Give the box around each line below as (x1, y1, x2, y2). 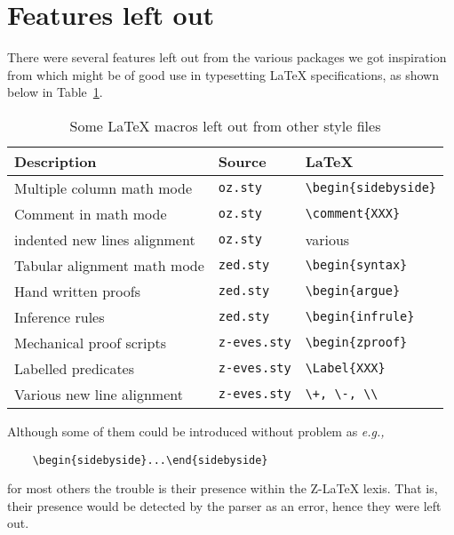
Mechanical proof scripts (14, 331, 166, 353)
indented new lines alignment (14, 228, 195, 250)
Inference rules (14, 306, 105, 327)
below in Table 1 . (7, 83, 103, 101)
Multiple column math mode (14, 177, 193, 198)
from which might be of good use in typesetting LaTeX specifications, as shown (7, 65, 440, 84)
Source (218, 150, 267, 172)
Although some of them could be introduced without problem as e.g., (7, 421, 385, 440)
